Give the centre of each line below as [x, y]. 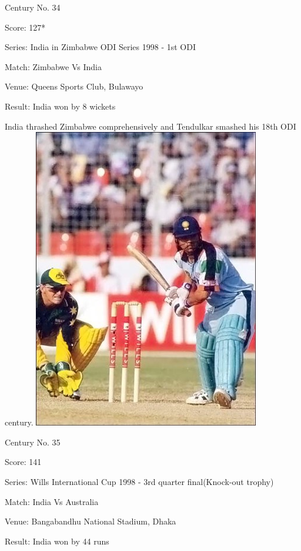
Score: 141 [23, 462]
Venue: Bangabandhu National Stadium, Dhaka [91, 521]
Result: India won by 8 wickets [60, 106]
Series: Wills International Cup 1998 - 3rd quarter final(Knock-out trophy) [139, 481]
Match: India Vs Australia [52, 501]
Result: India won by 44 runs [57, 541]
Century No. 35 [33, 442]
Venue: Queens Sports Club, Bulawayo [74, 86]
